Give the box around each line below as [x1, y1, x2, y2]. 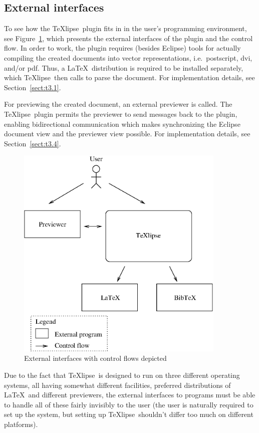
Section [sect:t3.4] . [4, 138, 61, 148]
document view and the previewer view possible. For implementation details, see [4, 128, 250, 139]
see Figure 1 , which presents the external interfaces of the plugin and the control [4, 33, 253, 43]
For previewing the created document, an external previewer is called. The [4, 99, 232, 109]
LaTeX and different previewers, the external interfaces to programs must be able [4, 389, 255, 400]
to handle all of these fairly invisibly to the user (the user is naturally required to [4, 399, 253, 409]
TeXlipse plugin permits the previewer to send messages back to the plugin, [4, 108, 237, 119]
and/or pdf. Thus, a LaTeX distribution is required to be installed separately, [4, 62, 243, 73]
